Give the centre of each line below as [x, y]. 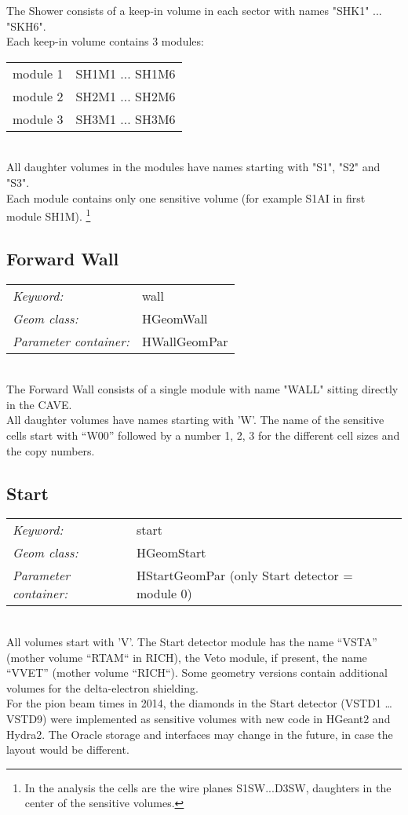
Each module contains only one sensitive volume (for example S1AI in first [186, 197]
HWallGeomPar [185, 341]
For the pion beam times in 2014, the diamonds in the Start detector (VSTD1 [194, 703]
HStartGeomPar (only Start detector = [244, 576]
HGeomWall [175, 318]
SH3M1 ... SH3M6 [126, 119]
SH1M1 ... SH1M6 [126, 73]
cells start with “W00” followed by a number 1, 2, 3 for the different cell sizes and [203, 435]
